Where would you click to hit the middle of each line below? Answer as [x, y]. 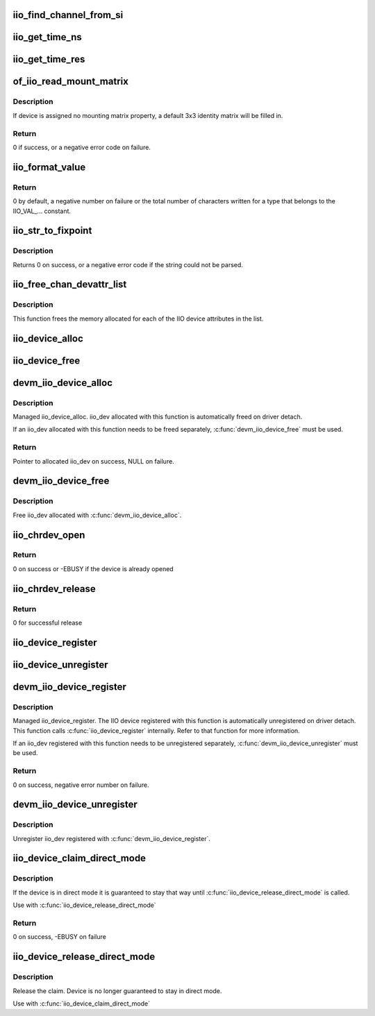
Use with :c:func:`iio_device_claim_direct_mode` [82, 1004]
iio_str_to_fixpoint [52, 231]
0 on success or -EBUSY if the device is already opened [93, 568]
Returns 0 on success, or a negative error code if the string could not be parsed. [128, 264]
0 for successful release [48, 623]
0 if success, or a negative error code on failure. [82, 147]
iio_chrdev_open [49, 535]
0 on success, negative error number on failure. [81, 785]
